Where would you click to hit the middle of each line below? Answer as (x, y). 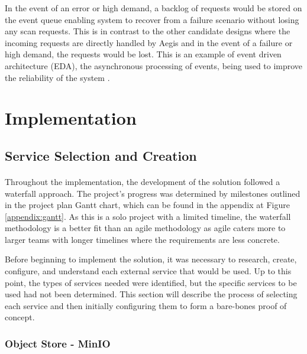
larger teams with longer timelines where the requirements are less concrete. (142, 239)
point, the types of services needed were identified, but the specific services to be (151, 282)
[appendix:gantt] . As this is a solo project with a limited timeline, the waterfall (148, 216)
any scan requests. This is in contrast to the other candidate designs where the (148, 31)
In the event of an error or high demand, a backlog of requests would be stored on (153, 8)
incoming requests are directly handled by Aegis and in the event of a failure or (149, 42)
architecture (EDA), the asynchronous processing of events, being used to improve (154, 65)
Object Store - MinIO (58, 343)
